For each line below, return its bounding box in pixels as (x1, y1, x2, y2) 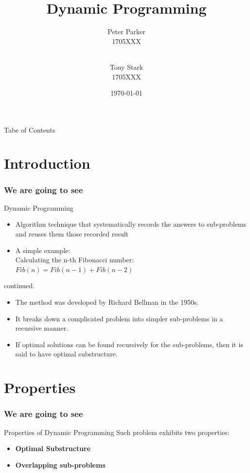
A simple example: (15, 245, 71, 255)
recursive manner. (15, 323, 69, 333)
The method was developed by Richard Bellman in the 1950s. (15, 297, 199, 307)
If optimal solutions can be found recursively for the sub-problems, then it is (15, 339, 243, 349)
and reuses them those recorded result (15, 229, 129, 239)
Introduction (4, 153, 90, 173)
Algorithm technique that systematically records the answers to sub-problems (15, 219, 247, 229)
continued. (4, 280, 35, 291)
